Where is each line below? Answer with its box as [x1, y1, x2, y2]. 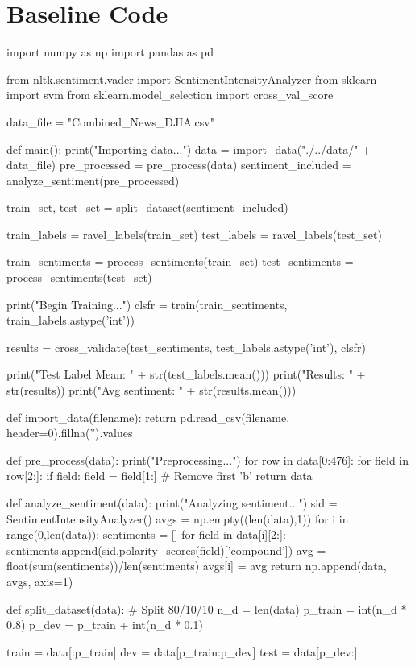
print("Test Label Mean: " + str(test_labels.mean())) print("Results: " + [6, 366, 366, 383]
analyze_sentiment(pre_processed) [6, 172, 180, 188]
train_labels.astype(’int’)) [6, 312, 135, 329]
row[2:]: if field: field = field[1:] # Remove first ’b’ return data [6, 467, 313, 484]
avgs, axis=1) [6, 573, 73, 589]
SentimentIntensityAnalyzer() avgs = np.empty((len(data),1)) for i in [6, 510, 349, 527]
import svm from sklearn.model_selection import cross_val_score [6, 86, 334, 103]
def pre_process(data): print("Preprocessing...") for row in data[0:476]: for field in [6, 451, 409, 468]
